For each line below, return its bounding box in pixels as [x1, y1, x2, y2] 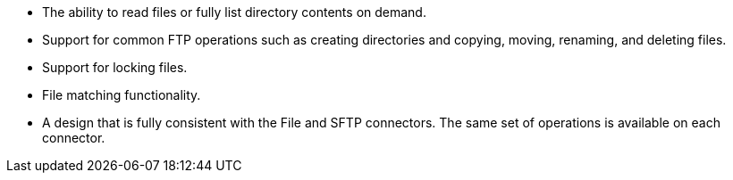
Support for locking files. [42, 60, 188, 75]
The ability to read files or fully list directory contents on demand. [42, 4, 426, 20]
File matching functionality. [42, 87, 201, 102]
